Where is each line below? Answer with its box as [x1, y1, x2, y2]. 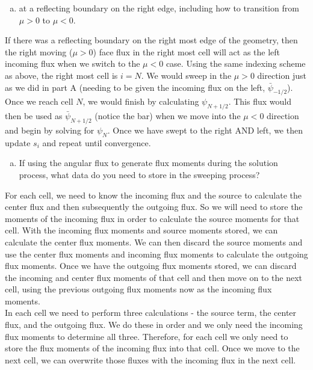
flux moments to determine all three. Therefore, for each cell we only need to [5, 330, 288, 342]
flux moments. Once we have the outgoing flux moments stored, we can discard [5, 259, 297, 272]
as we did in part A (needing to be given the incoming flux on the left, [5, 81, 265, 93]
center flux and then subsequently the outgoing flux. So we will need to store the [5, 200, 303, 213]
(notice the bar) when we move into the [95, 109, 241, 122]
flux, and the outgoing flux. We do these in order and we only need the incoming [5, 318, 303, 331]
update [5, 136, 31, 149]
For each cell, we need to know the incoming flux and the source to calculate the [5, 188, 302, 201]
